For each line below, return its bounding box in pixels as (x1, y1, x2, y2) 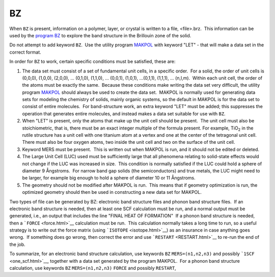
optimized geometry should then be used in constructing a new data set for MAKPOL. (22, 189, 202, 195)
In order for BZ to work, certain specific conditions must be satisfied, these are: (9, 59, 176, 65)
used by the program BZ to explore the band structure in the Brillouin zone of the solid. (9, 32, 191, 38)
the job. (9, 241, 25, 247)
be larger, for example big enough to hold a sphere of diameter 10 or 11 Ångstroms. (22, 175, 196, 181)
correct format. (9, 49, 41, 55)
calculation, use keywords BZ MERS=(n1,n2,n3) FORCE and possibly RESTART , (9, 265, 176, 271)
